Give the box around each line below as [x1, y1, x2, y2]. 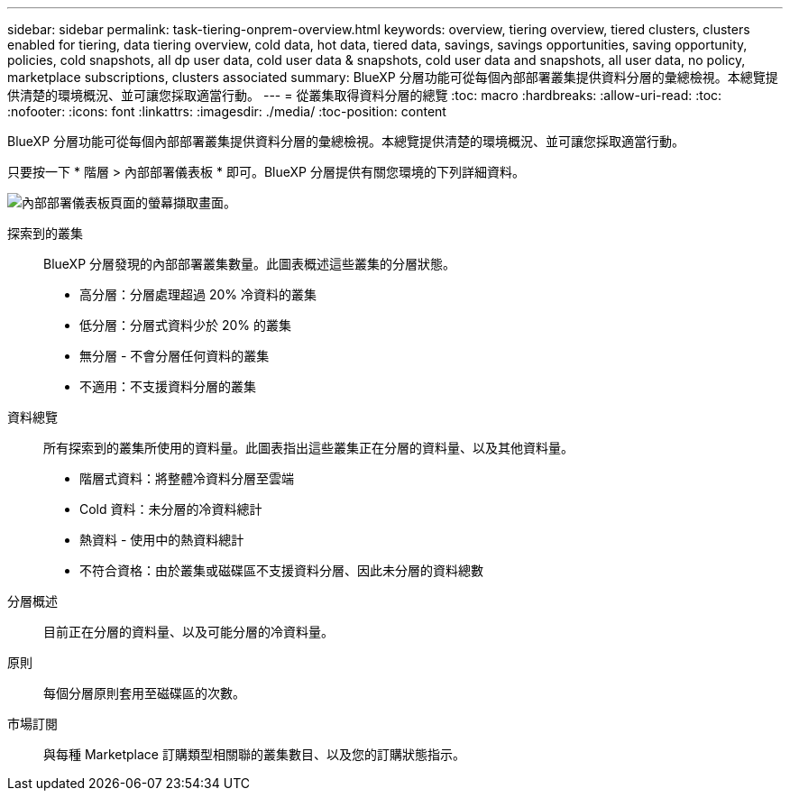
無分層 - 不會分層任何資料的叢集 [79, 348, 270, 363]
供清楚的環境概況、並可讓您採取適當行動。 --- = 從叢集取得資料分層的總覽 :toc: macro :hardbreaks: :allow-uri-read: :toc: [7, 87, 722, 103]
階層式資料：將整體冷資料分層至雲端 [79, 471, 294, 486]
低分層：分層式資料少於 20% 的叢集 [79, 317, 291, 333]
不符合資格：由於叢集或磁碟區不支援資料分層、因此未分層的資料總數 [79, 563, 483, 578]
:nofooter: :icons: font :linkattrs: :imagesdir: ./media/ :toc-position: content [7, 104, 446, 119]
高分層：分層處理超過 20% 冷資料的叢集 [79, 287, 317, 302]
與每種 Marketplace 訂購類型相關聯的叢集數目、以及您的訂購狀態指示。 [43, 747, 465, 762]
